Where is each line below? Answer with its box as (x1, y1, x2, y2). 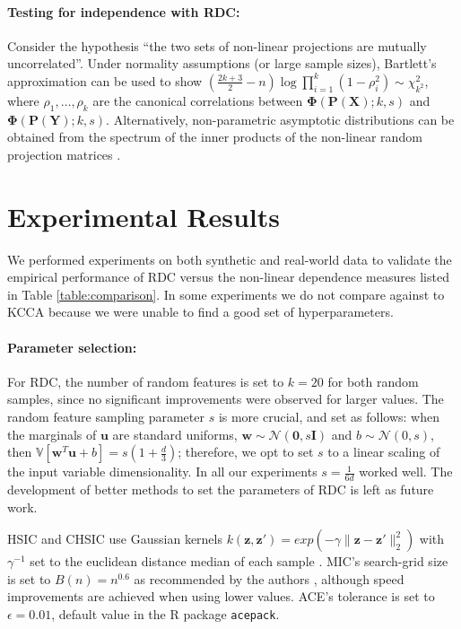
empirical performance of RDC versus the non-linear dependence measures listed (7, 267, 449, 286)
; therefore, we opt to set (178, 442, 314, 461)
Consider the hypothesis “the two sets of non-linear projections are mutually (7, 36, 427, 55)
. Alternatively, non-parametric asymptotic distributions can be (106, 109, 455, 128)
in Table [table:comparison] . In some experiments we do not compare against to (7, 284, 445, 303)
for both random (327, 371, 419, 390)
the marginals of (7, 424, 97, 443)
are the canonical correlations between (92, 91, 303, 109)
